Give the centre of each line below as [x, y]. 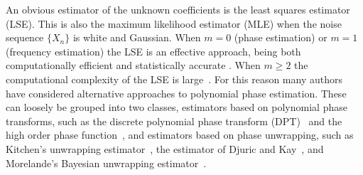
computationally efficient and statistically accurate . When [133, 65]
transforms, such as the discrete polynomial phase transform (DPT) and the [174, 121]
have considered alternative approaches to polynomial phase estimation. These [176, 93]
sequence [25, 37]
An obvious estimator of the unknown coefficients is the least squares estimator [178, 9]
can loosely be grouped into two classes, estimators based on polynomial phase [177, 107]
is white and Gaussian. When [137, 37]
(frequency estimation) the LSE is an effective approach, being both [153, 51]
